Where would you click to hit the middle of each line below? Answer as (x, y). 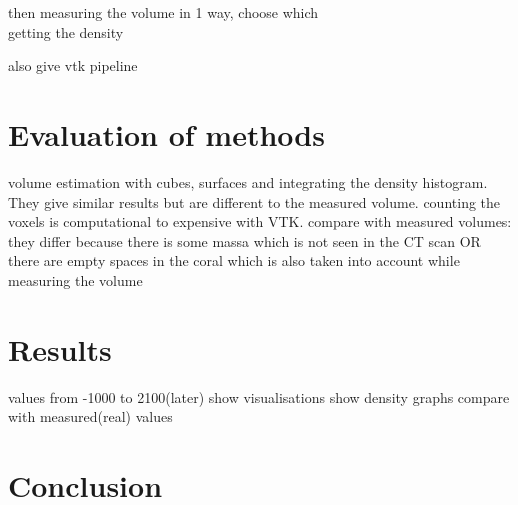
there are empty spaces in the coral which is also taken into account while (234, 260)
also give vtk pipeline (73, 65)
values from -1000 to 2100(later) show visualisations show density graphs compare (259, 396)
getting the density (66, 31)
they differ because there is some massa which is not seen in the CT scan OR (244, 240)
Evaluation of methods (166, 133)
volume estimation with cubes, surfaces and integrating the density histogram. (248, 181)
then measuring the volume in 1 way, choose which (163, 12)
